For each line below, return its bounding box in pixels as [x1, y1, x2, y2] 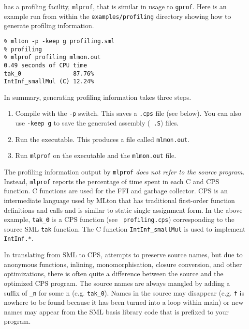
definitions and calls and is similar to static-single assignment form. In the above [4, 204, 243, 215]
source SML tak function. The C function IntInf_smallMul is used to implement [4, 223, 246, 234]
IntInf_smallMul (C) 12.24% [4, 78, 94, 85]
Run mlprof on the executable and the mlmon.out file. [15, 150, 176, 160]
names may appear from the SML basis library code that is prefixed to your [4, 306, 229, 316]
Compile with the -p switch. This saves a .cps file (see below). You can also [15, 108, 242, 118]
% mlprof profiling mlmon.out [4, 54, 101, 61]
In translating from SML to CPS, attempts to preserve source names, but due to [4, 250, 243, 260]
